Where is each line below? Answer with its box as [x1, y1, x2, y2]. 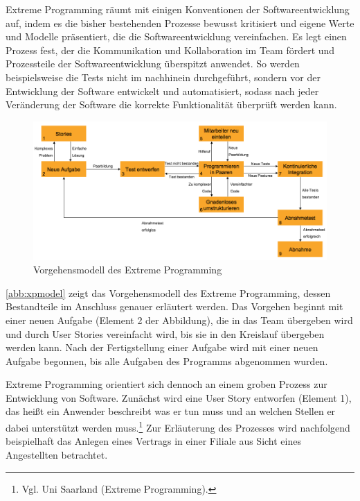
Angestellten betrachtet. [6, 447, 108, 461]
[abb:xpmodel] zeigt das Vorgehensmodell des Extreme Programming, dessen [6, 285, 331, 300]
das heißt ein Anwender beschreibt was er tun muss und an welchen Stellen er [6, 404, 336, 418]
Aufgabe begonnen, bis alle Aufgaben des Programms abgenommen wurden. [6, 353, 328, 368]
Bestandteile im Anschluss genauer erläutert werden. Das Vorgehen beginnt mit [6, 299, 343, 314]
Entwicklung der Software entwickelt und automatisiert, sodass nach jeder [6, 83, 319, 98]
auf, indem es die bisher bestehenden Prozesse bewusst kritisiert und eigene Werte [6, 15, 354, 30]
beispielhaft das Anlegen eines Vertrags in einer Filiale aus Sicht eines [6, 434, 301, 448]
